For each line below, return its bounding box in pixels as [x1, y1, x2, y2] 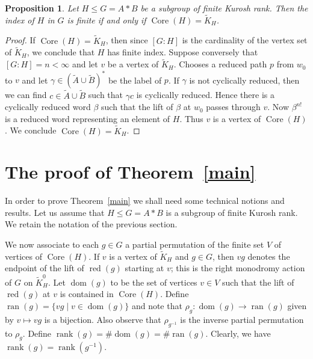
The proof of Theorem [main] [5, 159, 256, 184]
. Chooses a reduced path [173, 58, 267, 70]
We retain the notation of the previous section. [5, 218, 178, 230]
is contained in [60, 287, 114, 300]
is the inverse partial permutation [180, 313, 304, 325]
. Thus [179, 112, 203, 124]
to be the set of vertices [110, 275, 197, 288]
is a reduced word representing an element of [5, 112, 170, 124]
